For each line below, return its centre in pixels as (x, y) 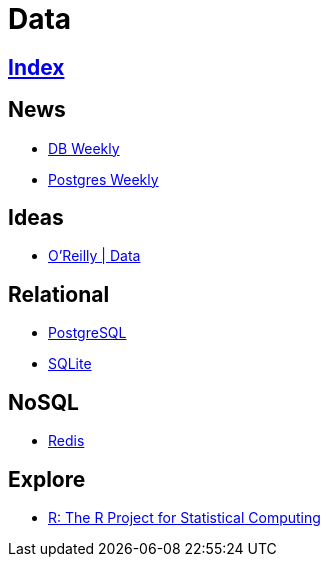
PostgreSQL (87, 333)
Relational (59, 294)
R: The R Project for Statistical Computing (184, 517)
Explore (47, 479)
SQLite (70, 364)
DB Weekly (84, 148)
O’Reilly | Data (94, 256)
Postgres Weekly (103, 179)
